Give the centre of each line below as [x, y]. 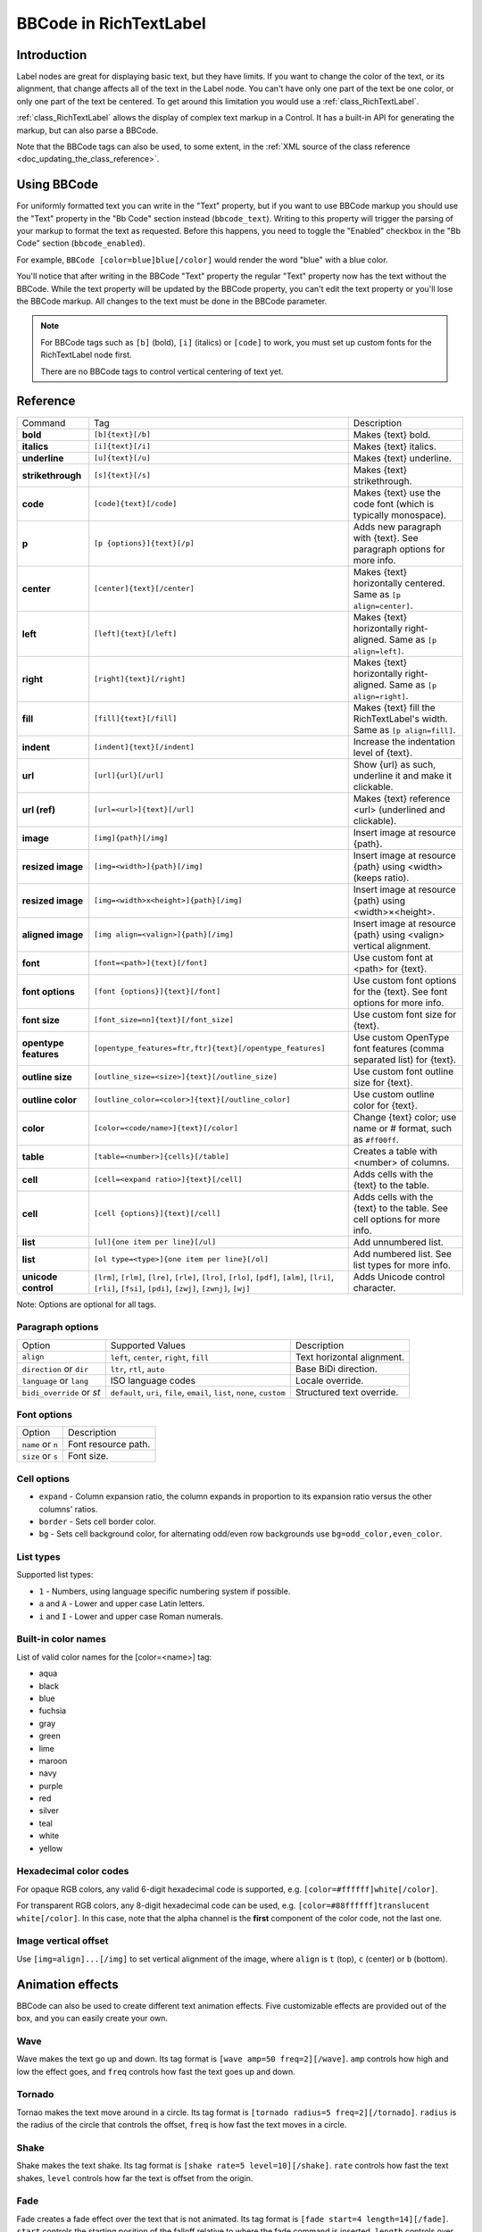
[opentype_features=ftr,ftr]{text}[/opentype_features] [210, 1049]
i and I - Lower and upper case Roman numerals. [131, 1616]
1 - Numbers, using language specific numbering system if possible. [165, 1591]
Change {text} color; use [405, 1117]
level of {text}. [383, 753]
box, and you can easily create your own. [92, 2018]
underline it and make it [403, 775]
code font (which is [394, 504]
